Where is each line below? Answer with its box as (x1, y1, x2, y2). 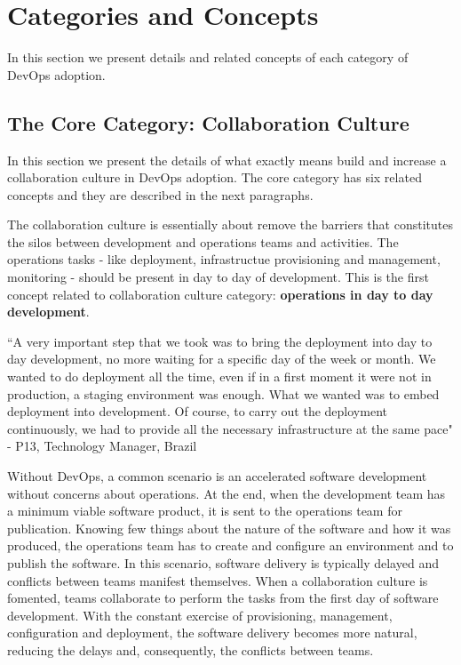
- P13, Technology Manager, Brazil (7, 437, 197, 455)
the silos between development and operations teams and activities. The (7, 232, 399, 251)
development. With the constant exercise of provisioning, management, (7, 605, 393, 624)
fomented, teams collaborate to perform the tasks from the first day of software (7, 589, 439, 607)
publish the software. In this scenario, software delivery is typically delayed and (7, 553, 439, 572)
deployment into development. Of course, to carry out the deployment (7, 402, 387, 421)
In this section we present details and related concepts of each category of (7, 48, 409, 67)
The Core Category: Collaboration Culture (7, 108, 409, 136)
